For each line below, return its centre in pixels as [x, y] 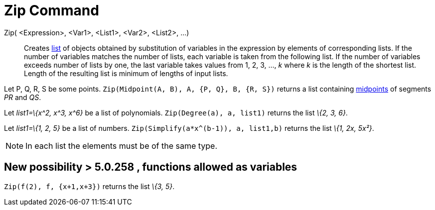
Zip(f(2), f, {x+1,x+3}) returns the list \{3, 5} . [89, 186]
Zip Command [52, 10]
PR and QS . [23, 97]
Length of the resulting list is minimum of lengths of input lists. [126, 73]
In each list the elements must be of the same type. [122, 146]
